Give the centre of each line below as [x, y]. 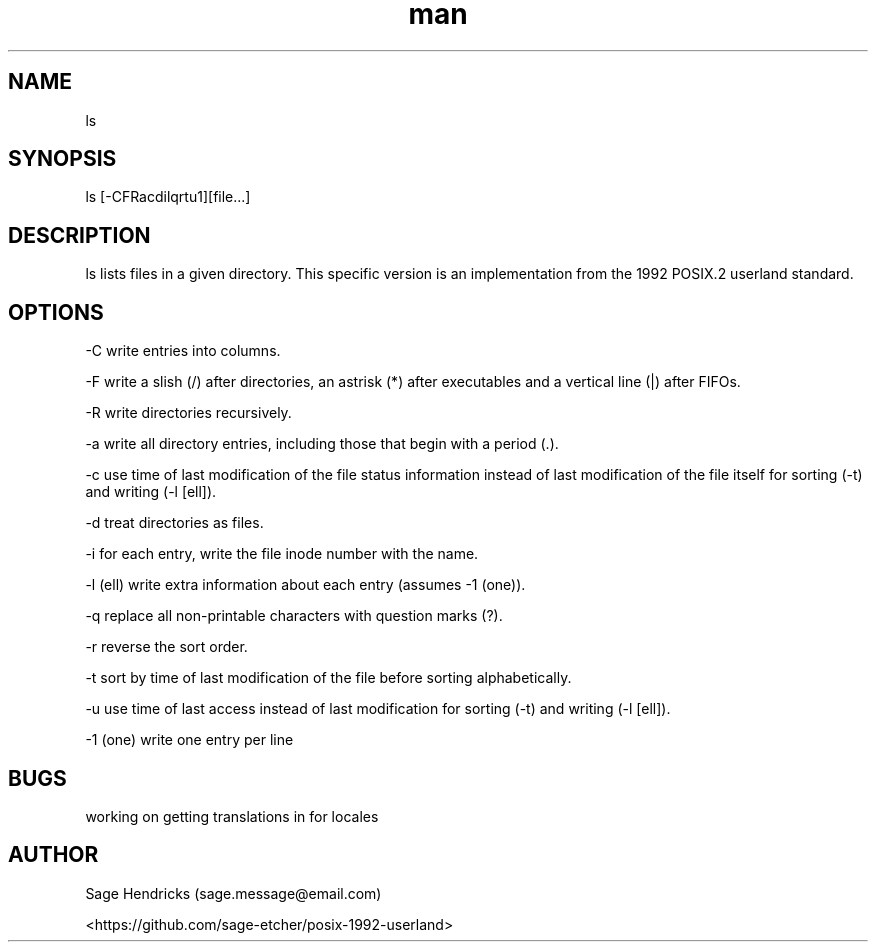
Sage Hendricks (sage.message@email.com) [233, 893]
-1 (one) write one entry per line [189, 740]
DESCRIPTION [79, 235]
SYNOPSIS [62, 159]
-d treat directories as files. [174, 523]
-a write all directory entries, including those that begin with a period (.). [322, 444]
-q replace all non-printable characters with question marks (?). [294, 616]
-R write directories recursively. [188, 413]
